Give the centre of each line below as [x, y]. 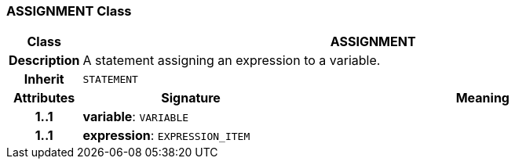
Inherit [44, 79]
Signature [191, 98]
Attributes [44, 98]
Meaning [482, 98]
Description [44, 61]
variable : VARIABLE [136, 117]
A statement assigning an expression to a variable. [232, 61]
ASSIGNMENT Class [69, 11]
